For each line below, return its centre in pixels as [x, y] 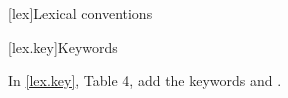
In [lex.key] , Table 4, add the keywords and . [145, 80]
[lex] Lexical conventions [80, 13]
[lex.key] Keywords [63, 46]
